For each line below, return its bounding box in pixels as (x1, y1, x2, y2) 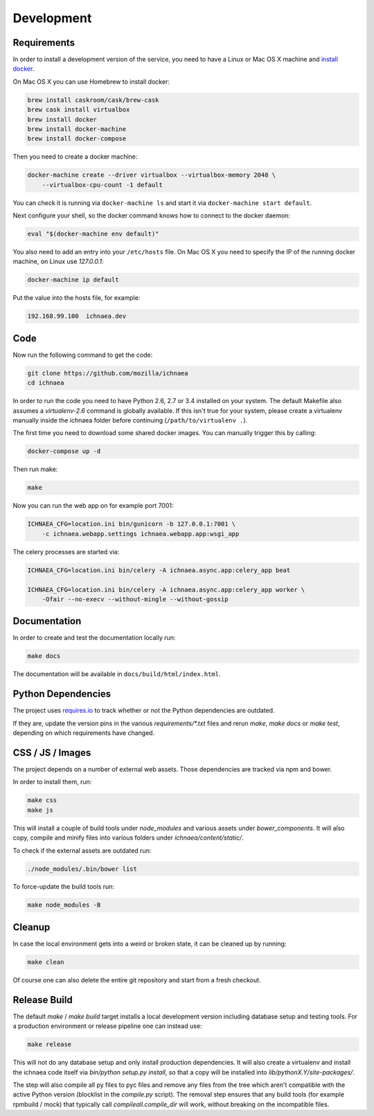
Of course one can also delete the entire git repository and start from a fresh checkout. (12, 975, 261, 984)
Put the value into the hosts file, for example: (12, 294, 141, 302)
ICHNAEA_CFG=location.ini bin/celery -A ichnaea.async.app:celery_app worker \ (27, 585, 305, 594)
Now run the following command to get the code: (12, 351, 153, 359)
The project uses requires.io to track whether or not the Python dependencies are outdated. (12, 707, 275, 715)
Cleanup (12, 921, 51, 933)
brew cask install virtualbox (27, 106, 130, 114)
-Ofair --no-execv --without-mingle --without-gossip (42, 595, 229, 603)
